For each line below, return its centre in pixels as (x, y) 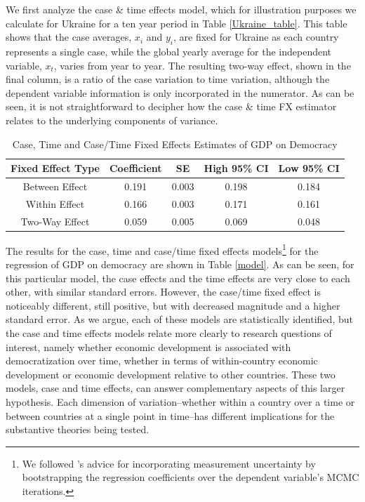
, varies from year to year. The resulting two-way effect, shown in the (202, 65)
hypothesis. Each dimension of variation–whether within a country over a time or (180, 401)
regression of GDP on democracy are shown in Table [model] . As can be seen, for (180, 264)
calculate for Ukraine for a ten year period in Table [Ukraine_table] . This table (177, 23)
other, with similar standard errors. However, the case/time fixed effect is (163, 292)
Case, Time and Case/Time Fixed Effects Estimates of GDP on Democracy (175, 144)
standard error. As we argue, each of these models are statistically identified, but (179, 319)
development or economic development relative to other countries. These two (171, 374)
